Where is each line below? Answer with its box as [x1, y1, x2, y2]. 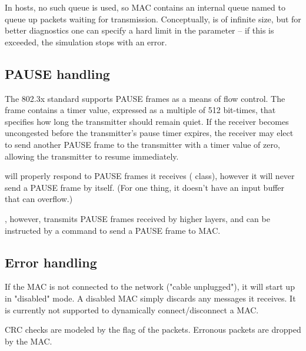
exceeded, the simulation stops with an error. [5, 35, 167, 48]
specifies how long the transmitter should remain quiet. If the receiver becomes [5, 115, 289, 127]
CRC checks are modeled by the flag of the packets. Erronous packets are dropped [5, 323, 301, 336]
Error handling [5, 253, 97, 271]
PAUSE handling [5, 64, 110, 82]
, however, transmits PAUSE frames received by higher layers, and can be [5, 212, 270, 224]
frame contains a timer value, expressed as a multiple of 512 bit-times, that [5, 104, 276, 116]
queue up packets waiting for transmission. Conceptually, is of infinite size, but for [5, 12, 301, 25]
